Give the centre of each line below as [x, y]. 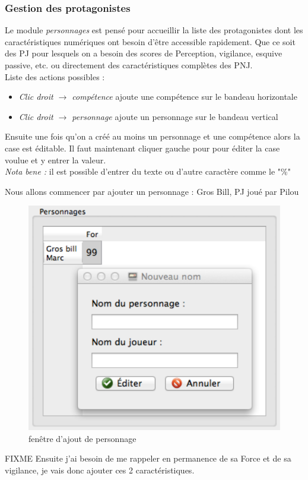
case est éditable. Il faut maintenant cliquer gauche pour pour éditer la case [142, 148]
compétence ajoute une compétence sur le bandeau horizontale [185, 97]
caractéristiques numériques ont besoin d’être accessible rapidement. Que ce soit [150, 41]
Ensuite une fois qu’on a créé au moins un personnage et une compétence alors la [153, 136]
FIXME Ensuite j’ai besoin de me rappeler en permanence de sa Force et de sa [148, 458]
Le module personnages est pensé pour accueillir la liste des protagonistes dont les [154, 30]
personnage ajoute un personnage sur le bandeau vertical [175, 116]
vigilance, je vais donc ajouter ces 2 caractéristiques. [100, 470]
